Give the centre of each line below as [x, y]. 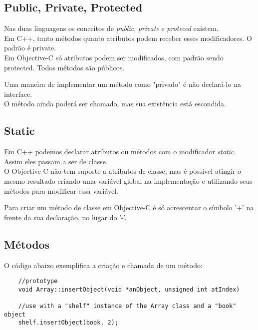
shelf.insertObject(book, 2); [68, 323]
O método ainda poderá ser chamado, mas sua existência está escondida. [115, 104]
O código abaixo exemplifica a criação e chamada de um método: [103, 265]
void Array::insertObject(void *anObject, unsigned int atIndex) [129, 289]
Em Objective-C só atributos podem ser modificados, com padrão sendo [114, 57]
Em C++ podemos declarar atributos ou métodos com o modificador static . [120, 152]
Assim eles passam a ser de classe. [56, 161]
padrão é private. [30, 48]
